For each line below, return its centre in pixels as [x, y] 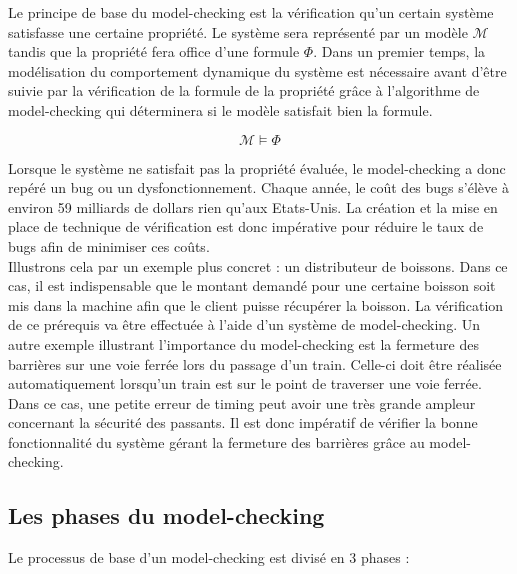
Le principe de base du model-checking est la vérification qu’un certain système [251, 12]
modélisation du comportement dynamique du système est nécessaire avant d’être [257, 70]
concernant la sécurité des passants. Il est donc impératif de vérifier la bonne [243, 422]
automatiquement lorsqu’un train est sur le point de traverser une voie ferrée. [245, 383]
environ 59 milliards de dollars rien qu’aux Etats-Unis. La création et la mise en [253, 206]
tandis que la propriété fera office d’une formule [154, 51]
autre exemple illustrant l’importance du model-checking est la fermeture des [243, 343]
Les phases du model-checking [166, 515]
